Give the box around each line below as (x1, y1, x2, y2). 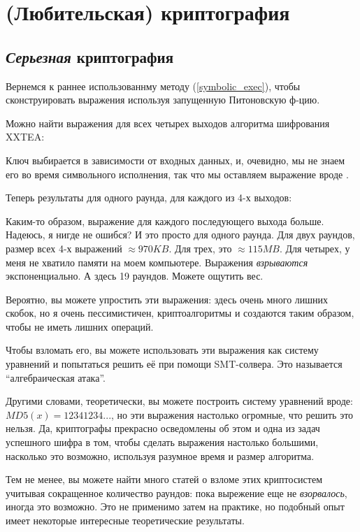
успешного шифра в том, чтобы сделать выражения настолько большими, (6, 435, 319, 450)
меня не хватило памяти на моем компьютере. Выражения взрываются (6, 254, 308, 269)
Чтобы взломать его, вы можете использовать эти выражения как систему (6, 343, 319, 357)
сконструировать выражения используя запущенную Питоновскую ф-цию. (6, 92, 320, 107)
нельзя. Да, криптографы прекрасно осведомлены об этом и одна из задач (6, 421, 320, 436)
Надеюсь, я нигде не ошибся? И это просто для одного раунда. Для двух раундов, (6, 227, 355, 242)
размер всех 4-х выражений (6, 240, 122, 255)
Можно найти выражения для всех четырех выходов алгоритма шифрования (6, 115, 330, 130)
